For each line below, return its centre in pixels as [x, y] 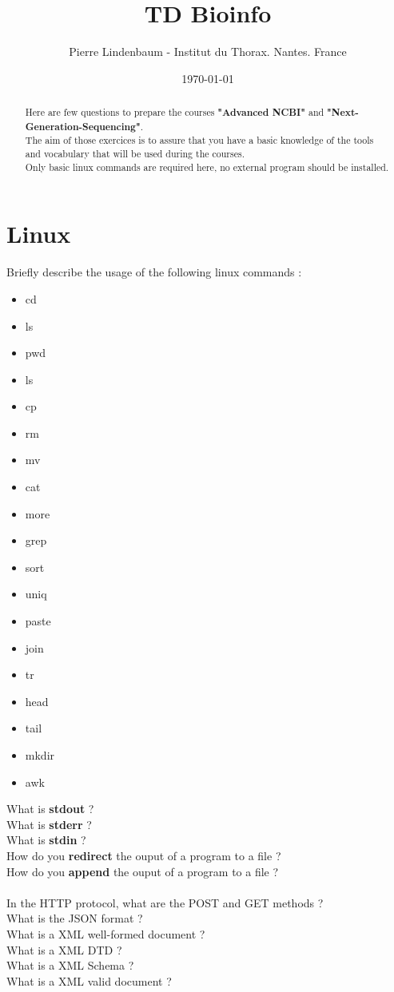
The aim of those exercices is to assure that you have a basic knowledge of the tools [199, 140]
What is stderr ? [49, 824]
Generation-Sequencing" [83, 126]
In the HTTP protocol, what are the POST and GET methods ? [165, 902]
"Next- [343, 113]
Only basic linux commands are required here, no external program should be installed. [207, 167]
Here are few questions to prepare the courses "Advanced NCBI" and [175, 113]
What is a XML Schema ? [70, 965]
